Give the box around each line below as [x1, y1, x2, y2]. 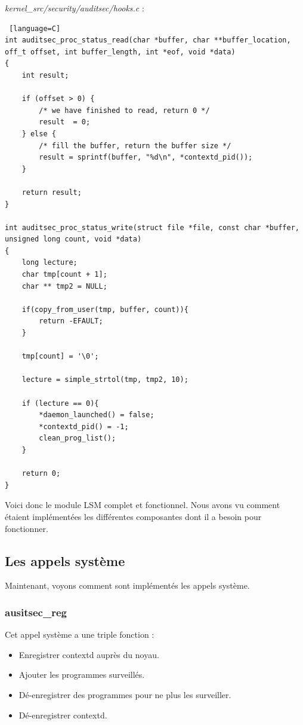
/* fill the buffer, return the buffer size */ [39, 141, 231, 150]
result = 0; [39, 118, 91, 127]
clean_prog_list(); [39, 434, 116, 443]
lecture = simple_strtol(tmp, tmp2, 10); [21, 375, 188, 384]
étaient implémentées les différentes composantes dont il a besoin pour [5, 510, 262, 522]
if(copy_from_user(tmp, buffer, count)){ [21, 305, 188, 314]
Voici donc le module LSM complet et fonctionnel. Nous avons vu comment [5, 498, 280, 511]
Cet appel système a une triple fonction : [5, 628, 154, 641]
